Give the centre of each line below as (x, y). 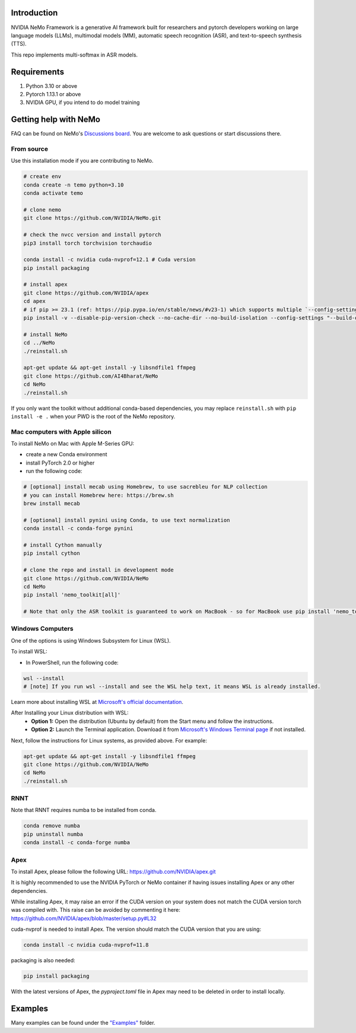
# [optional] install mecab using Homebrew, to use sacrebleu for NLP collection (146, 487)
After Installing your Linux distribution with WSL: (70, 713)
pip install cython (52, 553)
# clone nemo (42, 210)
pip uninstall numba (53, 834)
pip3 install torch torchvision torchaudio (88, 243)
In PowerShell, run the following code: (72, 662)
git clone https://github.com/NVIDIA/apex (86, 293)
